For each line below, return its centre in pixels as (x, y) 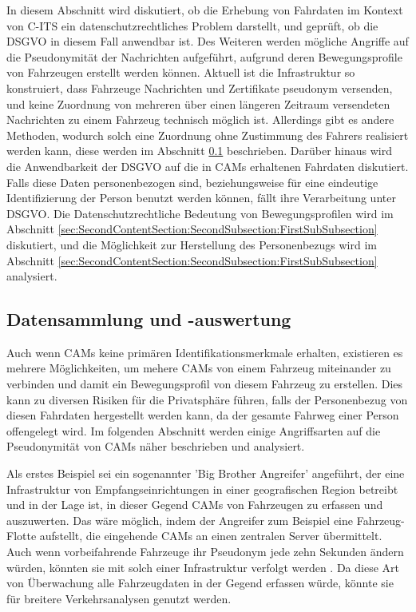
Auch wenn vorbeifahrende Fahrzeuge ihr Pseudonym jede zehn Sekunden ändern (205, 552)
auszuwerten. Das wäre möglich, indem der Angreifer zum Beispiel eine (180, 520)
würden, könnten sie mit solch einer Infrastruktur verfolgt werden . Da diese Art (203, 567)
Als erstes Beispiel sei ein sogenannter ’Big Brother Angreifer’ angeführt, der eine (206, 473)
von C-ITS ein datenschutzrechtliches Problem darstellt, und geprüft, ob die (192, 25)
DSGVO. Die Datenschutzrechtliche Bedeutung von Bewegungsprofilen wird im (200, 213)
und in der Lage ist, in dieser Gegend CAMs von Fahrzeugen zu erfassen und (195, 505)
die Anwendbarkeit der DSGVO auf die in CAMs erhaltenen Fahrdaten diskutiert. (208, 166)
